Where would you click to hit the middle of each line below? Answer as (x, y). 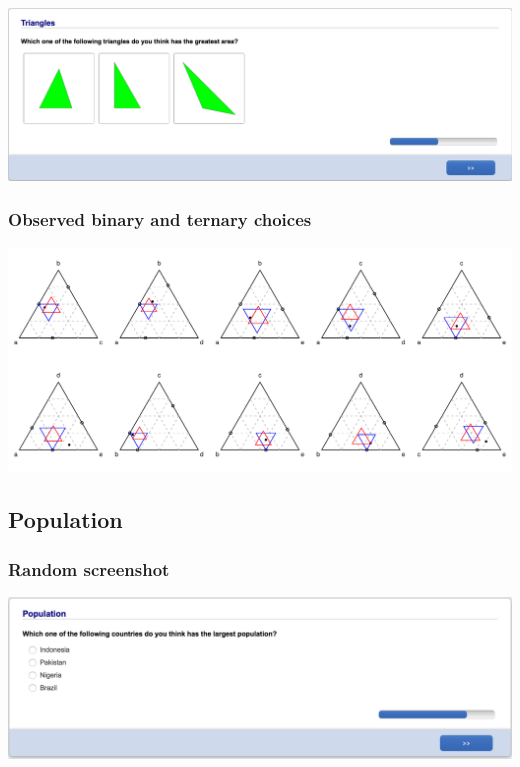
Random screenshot (89, 568)
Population (65, 519)
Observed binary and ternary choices (160, 219)
